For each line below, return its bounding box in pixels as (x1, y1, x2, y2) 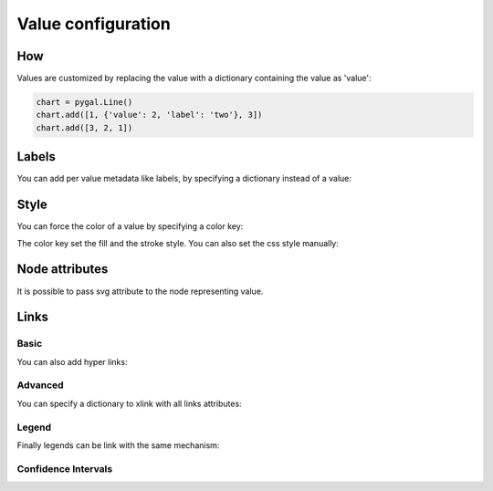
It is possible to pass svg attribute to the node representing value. (16, 286, 264, 297)
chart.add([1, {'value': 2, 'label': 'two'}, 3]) (36, 110, 263, 120)
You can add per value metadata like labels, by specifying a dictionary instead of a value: (16, 173, 351, 184)
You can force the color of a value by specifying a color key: (16, 221, 244, 232)
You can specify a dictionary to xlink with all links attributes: (16, 398, 242, 409)
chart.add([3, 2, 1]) (36, 122, 133, 132)
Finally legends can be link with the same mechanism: (16, 439, 220, 451)
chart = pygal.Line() (36, 97, 133, 108)
